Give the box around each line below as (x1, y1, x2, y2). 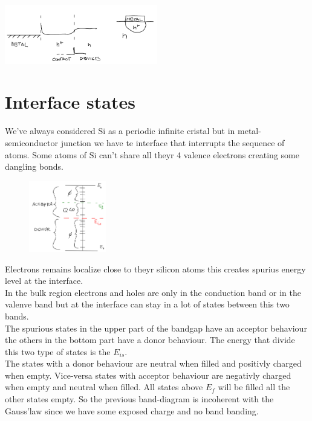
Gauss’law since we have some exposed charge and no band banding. (5, 404, 259, 417)
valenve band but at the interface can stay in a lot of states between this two (5, 298, 290, 310)
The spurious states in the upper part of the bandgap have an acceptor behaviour (5, 321, 307, 334)
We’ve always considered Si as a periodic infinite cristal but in (5, 124, 235, 137)
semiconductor (5, 136, 59, 149)
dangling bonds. (5, 160, 63, 173)
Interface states (5, 89, 135, 114)
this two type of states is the (5, 345, 111, 358)
